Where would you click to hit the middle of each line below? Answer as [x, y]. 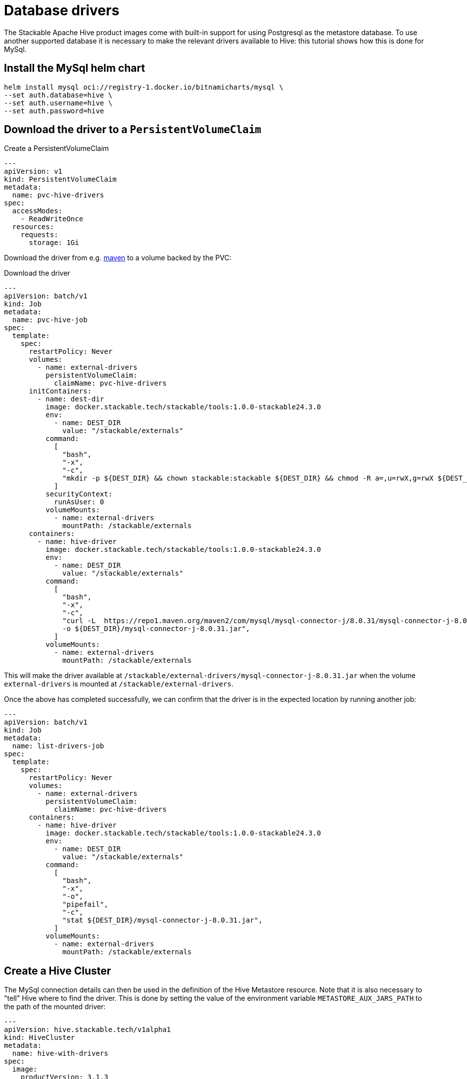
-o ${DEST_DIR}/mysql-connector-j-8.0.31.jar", [156, 629]
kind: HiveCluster [40, 1038]
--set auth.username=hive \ [58, 103]
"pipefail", [85, 905]
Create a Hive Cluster [58, 971]
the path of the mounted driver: [55, 1007]
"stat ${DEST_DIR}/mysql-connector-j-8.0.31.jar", [163, 920]
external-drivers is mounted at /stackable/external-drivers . [119, 684]
